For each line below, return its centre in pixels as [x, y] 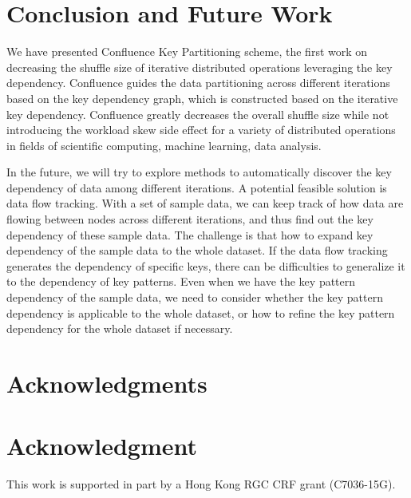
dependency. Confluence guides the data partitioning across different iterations [198, 83]
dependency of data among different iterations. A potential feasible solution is [197, 187]
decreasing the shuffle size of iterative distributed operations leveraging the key [200, 67]
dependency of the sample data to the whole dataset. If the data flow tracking [197, 250]
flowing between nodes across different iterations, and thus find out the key [190, 219]
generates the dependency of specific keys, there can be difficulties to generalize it [206, 265]
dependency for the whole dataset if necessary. [120, 328]
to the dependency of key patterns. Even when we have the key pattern [181, 281]
